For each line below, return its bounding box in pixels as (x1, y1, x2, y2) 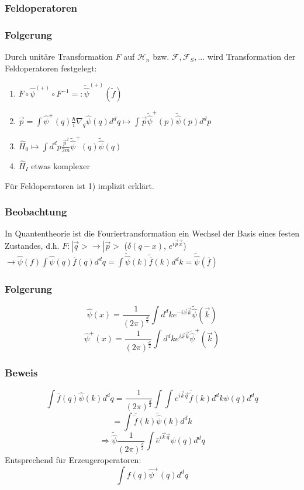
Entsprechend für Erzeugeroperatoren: (5, 453, 141, 465)
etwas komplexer (31, 160, 91, 172)
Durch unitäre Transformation (5, 50, 113, 63)
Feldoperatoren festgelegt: (5, 61, 97, 74)
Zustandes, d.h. (5, 239, 60, 251)
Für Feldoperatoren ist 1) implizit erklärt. (5, 179, 154, 191)
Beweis (5, 365, 38, 380)
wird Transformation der (207, 50, 296, 63)
